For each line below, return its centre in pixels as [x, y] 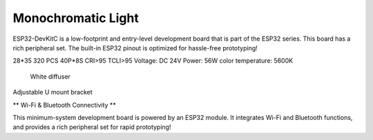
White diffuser [50, 77]
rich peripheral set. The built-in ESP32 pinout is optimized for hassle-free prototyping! [135, 48]
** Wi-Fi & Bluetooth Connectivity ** [65, 105]
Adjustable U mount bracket [52, 92]
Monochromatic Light [76, 18]
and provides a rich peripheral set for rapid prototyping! [92, 127]
